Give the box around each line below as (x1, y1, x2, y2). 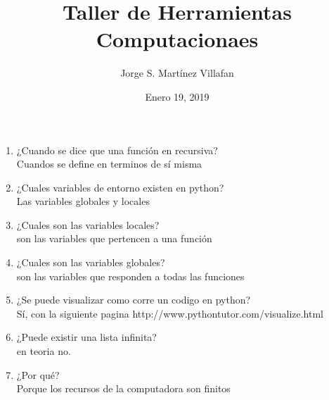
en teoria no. (16, 344, 71, 358)
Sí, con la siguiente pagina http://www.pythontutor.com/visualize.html (16, 306, 323, 320)
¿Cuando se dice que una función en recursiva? (16, 142, 218, 157)
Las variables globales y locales (16, 194, 150, 208)
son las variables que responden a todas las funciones (16, 268, 245, 283)
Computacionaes (96, 25, 259, 54)
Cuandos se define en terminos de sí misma (16, 156, 202, 171)
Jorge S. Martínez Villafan (120, 65, 234, 80)
